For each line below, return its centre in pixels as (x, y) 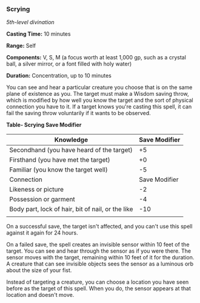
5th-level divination (30, 22)
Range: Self (21, 46)
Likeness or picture (37, 190)
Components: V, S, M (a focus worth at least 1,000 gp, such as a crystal (96, 58)
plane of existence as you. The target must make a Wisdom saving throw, (98, 94)
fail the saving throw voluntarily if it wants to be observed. (79, 113)
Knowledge (71, 140)
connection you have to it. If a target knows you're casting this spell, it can (99, 107)
